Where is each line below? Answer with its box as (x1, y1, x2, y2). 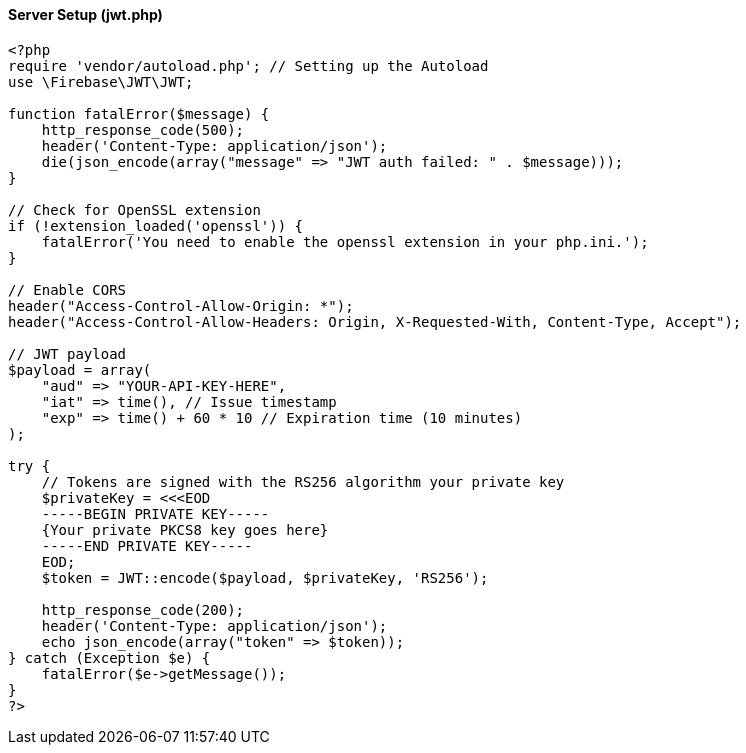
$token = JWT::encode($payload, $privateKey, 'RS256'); (41, 569, 489, 586)
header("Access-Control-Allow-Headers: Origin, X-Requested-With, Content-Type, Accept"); (8, 313, 742, 330)
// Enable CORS (8, 281, 127, 298)
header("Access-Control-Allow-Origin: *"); (8, 297, 354, 314)
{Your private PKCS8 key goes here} (41, 521, 329, 538)
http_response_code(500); (41, 121, 245, 138)
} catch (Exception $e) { (8, 649, 211, 666)
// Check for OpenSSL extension (8, 201, 261, 218)
